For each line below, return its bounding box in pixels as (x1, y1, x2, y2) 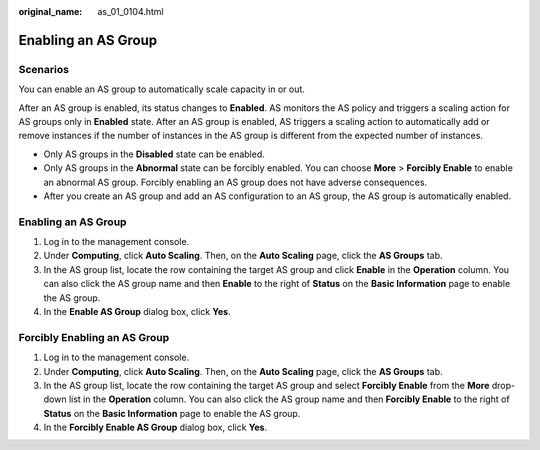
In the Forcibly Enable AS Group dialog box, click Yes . (43, 421, 268, 434)
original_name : (18, 6, 83, 17)
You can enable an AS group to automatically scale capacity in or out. (18, 83, 305, 95)
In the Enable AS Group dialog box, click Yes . (43, 305, 231, 317)
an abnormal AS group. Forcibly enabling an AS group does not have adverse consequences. (43, 176, 428, 188)
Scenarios (18, 62, 70, 76)
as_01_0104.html (97, 6, 164, 17)
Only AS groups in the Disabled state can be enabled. (43, 148, 265, 160)
